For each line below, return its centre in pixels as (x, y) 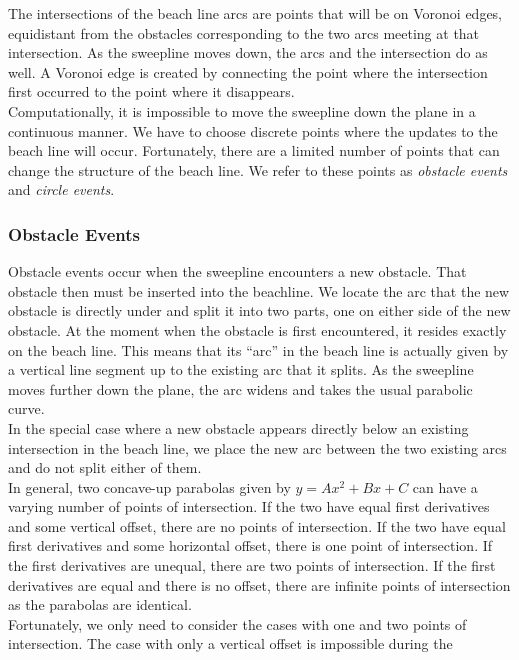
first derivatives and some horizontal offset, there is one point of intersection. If (250, 545)
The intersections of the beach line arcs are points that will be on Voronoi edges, (255, 13)
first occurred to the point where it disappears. (151, 91)
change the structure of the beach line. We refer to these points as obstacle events (258, 169)
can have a (445, 486)
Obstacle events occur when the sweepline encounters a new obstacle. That (237, 271)
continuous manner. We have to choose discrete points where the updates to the (253, 130)
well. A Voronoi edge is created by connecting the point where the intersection (248, 71)
